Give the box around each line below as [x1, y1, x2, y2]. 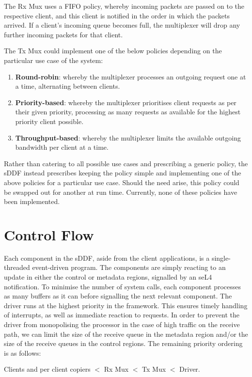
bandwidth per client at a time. [15, 142, 109, 152]
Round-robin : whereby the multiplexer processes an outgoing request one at [15, 71, 246, 81]
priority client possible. [15, 116, 84, 126]
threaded [4, 262, 30, 272]
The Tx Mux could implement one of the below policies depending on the [4, 46, 222, 56]
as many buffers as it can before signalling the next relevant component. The [4, 291, 232, 301]
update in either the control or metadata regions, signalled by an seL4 [4, 272, 212, 282]
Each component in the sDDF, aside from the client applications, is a [4, 252, 210, 263]
